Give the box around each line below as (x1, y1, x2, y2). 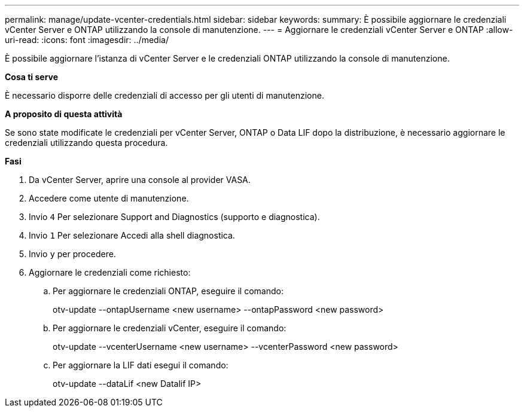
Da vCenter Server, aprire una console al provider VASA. (29, 175, 251, 185)
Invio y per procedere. (29, 249, 116, 259)
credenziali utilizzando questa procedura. (5, 138, 168, 148)
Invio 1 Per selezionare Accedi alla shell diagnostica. (29, 230, 235, 240)
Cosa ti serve (5, 72, 59, 82)
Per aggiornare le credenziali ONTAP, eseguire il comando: (53, 286, 284, 296)
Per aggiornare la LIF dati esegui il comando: (53, 360, 229, 370)
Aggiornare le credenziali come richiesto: (29, 267, 191, 277)
